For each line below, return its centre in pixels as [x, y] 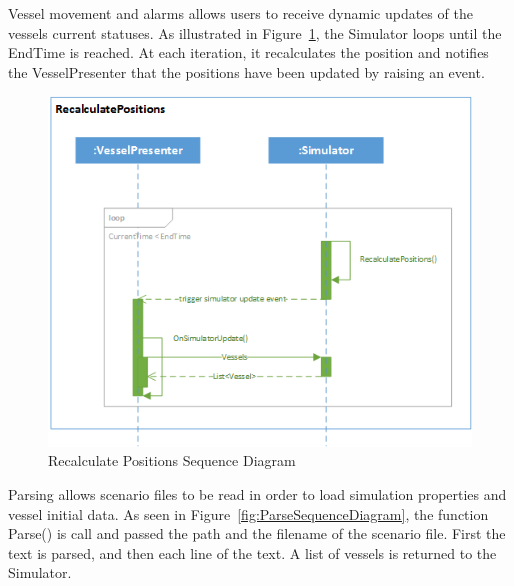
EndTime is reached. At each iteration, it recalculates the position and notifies [248, 52]
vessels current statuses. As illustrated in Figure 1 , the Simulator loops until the [255, 32]
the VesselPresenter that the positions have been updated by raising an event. [246, 71]
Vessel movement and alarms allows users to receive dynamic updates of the [240, 13]
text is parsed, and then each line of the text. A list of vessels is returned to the [252, 552]
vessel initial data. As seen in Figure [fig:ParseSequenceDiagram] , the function [248, 513]
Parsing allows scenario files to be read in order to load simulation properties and [257, 494]
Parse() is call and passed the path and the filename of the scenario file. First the [257, 533]
